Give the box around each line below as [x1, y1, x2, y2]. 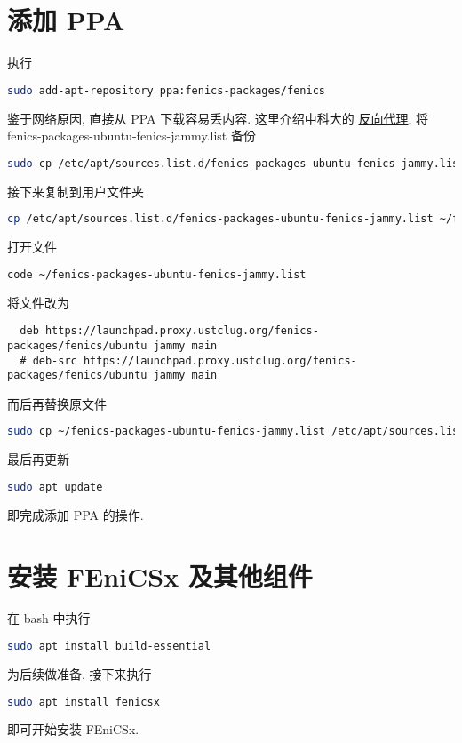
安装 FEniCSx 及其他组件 [7, 557, 313, 594]
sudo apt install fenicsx [7, 695, 160, 708]
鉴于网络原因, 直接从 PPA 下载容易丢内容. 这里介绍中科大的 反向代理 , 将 [7, 108, 429, 127]
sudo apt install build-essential [7, 640, 211, 653]
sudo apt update [7, 480, 103, 493]
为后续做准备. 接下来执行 [7, 664, 152, 683]
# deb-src [20, 354, 77, 367]
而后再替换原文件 [7, 394, 107, 412]
